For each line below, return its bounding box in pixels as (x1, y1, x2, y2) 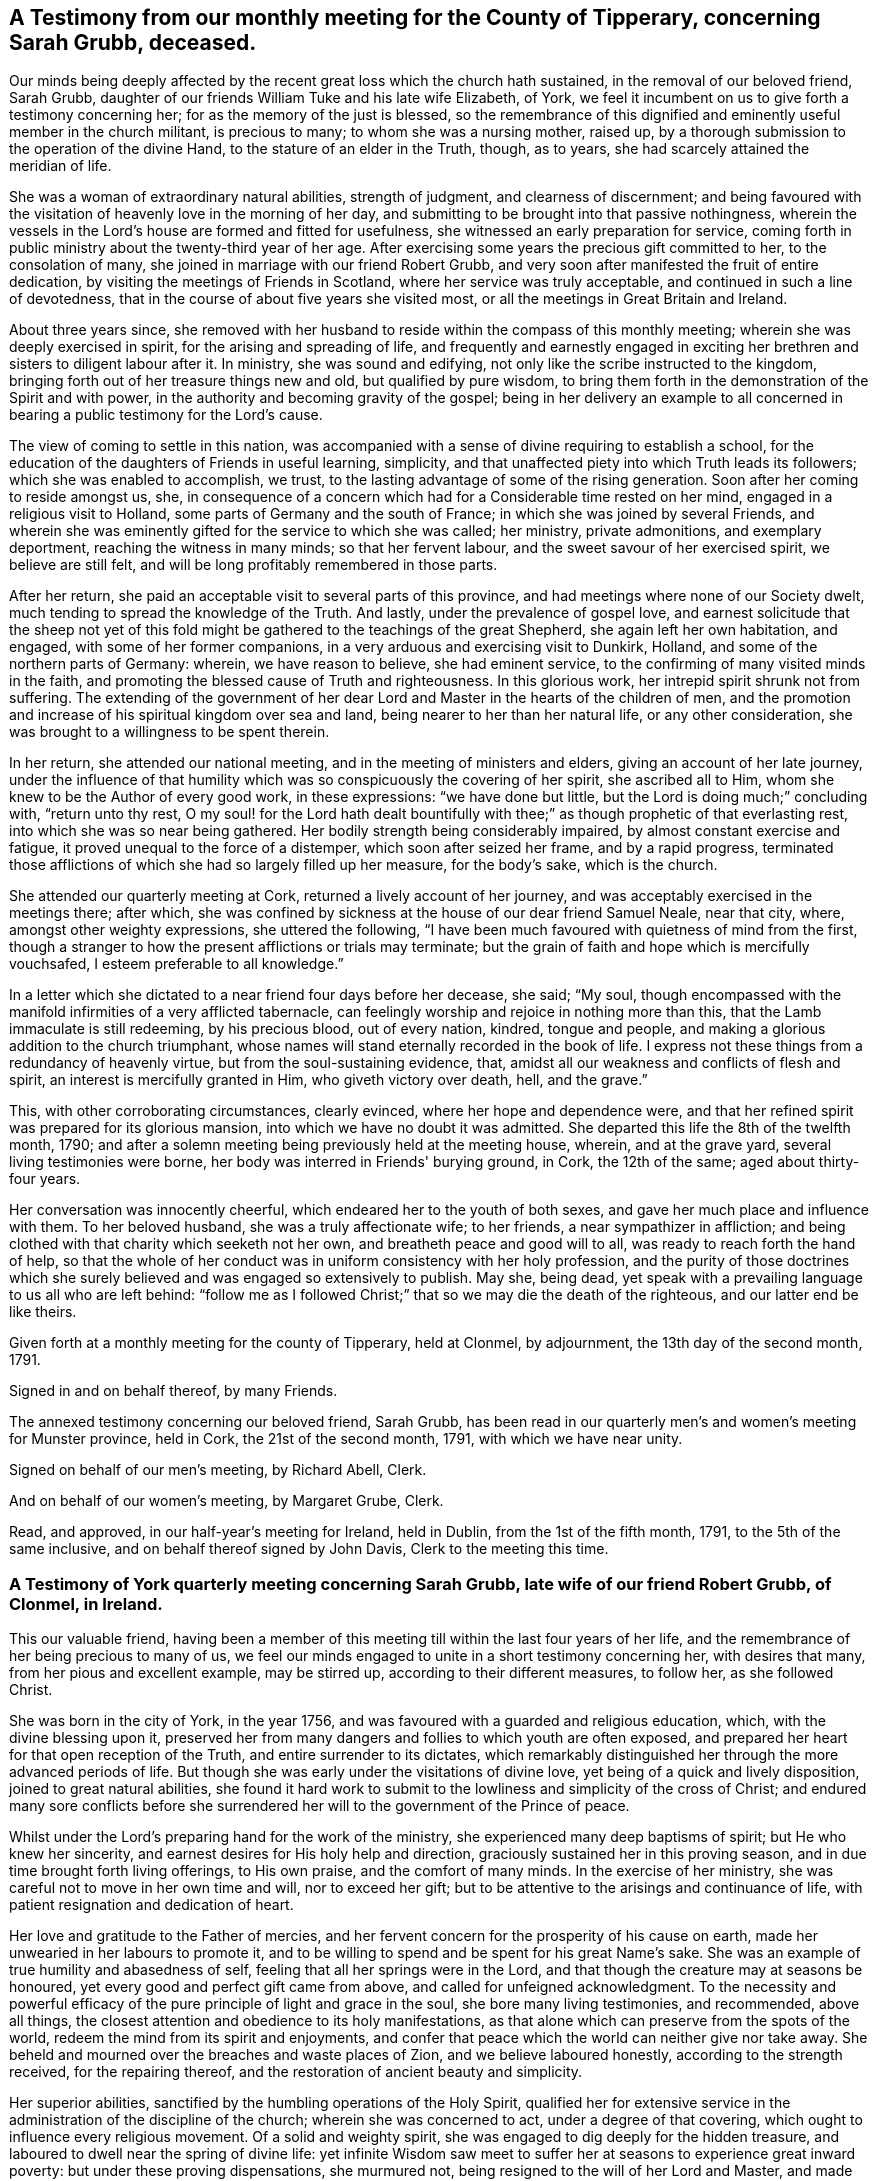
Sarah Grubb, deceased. (9, 30, 257, 55)
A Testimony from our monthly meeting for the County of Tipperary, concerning (9, 5, 821, 30)
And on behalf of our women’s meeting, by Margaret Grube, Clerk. (9, 1492, 444, 1510)
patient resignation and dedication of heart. (9, 1896, 294, 1914)
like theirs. (9, 1303, 77, 1321)
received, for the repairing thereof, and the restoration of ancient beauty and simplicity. (9, 2063, 583, 2081)
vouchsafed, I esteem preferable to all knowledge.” (9, 955, 344, 973)
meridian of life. (9, 157, 112, 175)
